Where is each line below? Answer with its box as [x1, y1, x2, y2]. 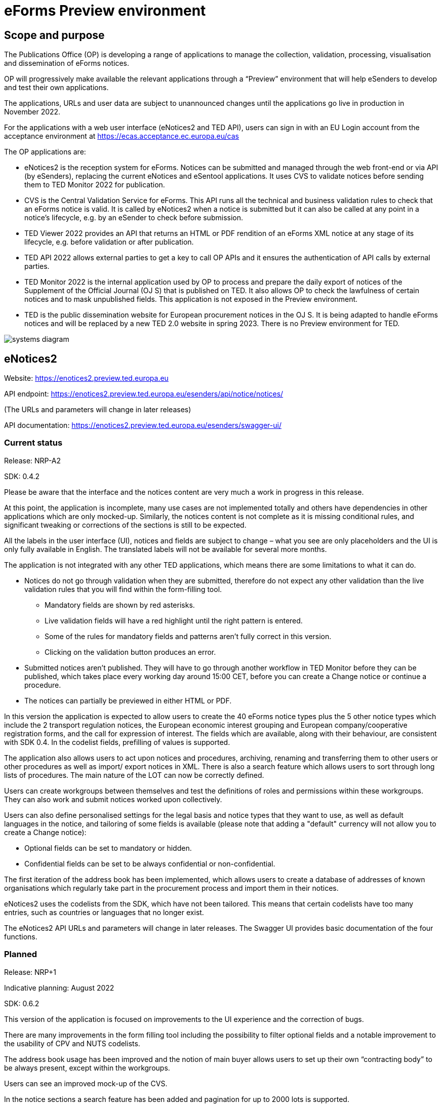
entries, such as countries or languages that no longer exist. [4, 908, 204, 917]
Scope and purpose [4, 28, 105, 42]
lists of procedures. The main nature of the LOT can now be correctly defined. [4, 770, 264, 779]
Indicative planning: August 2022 [4, 983, 114, 992]
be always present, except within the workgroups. [4, 1063, 170, 1072]
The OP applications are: [4, 147, 86, 156]
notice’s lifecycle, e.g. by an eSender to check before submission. [24, 213, 243, 222]
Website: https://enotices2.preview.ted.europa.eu [4, 374, 169, 383]
